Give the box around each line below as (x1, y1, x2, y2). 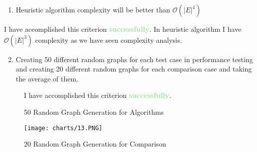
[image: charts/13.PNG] (24, 124, 103, 132)
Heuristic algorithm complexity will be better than (15, 4, 170, 14)
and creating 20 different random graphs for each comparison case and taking (15, 64, 252, 74)
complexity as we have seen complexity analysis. (35, 34, 182, 45)
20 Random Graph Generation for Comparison (24, 139, 166, 149)
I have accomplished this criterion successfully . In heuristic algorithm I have (4, 24, 242, 34)
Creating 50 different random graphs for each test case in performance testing (15, 54, 253, 64)
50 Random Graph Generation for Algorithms (24, 106, 164, 117)
